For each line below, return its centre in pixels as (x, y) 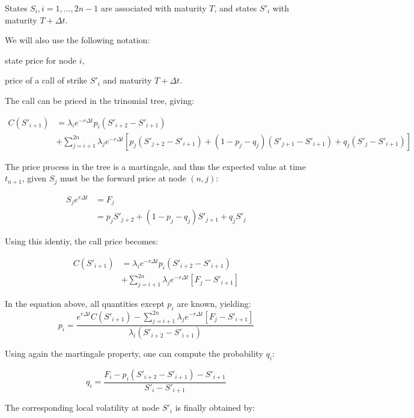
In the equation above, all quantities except (85, 304)
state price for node (41, 60)
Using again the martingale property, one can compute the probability (134, 353)
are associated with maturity (154, 8)
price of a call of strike (46, 80)
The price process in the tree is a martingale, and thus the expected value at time (155, 166)
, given (34, 178)
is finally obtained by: (215, 407)
